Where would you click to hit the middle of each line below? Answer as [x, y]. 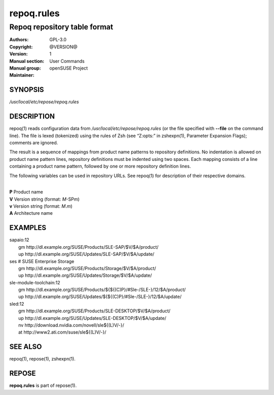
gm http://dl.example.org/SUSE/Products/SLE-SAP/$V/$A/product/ [89, 247]
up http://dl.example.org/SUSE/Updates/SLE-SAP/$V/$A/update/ [87, 254]
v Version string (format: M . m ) [41, 206]
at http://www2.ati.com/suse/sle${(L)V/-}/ [62, 332]
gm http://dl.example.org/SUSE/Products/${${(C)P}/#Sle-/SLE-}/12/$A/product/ [102, 290]
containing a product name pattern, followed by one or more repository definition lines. [100, 166]
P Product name [26, 192]
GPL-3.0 [58, 40]
